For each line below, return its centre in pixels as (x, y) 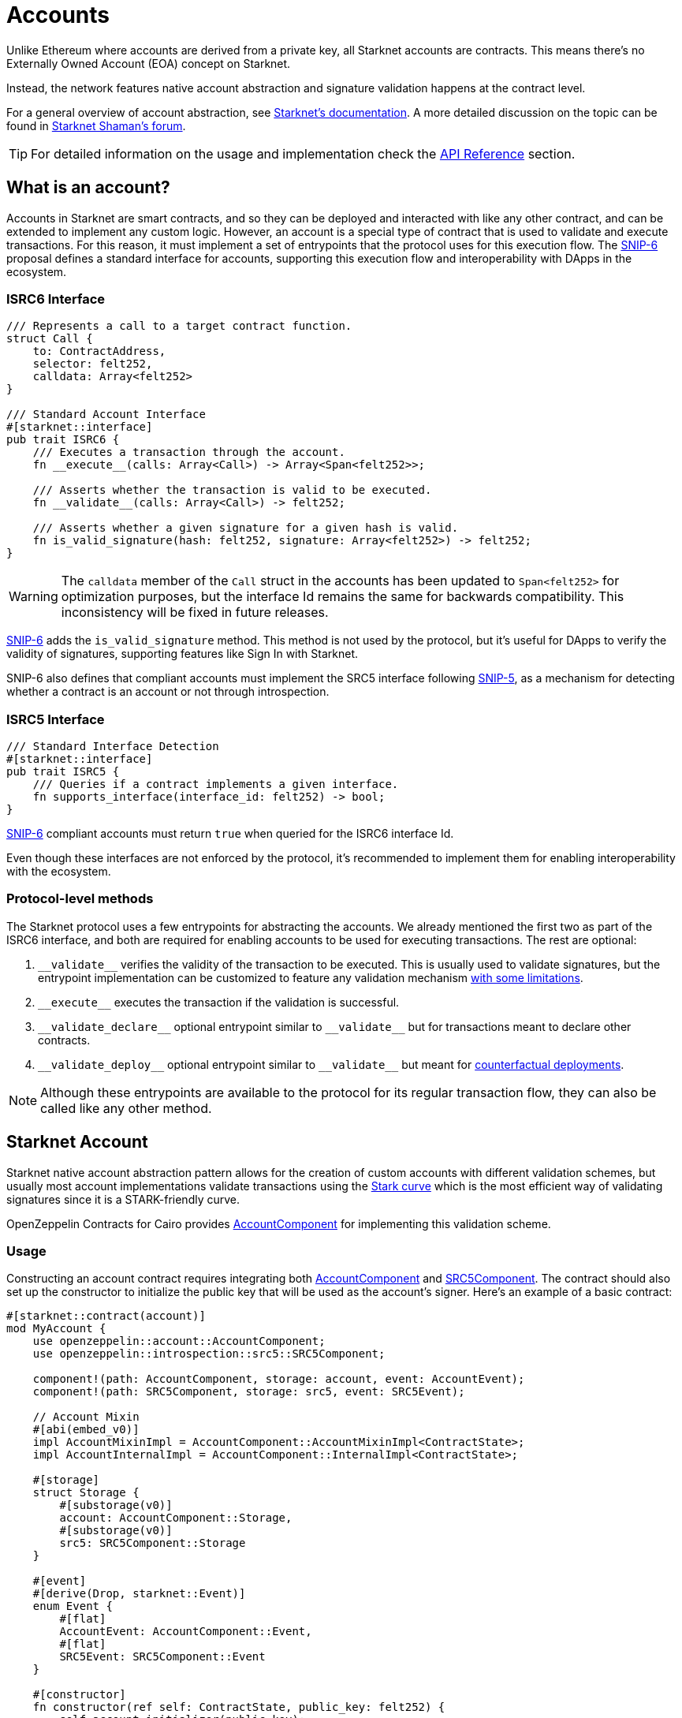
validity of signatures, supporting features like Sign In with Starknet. (183, 654)
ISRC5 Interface (56, 719)
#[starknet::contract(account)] (106, 1316)
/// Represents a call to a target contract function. (179, 326)
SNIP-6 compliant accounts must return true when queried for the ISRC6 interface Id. (230, 834)
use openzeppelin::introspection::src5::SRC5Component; (209, 1354)
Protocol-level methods (80, 899)
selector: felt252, (93, 364)
